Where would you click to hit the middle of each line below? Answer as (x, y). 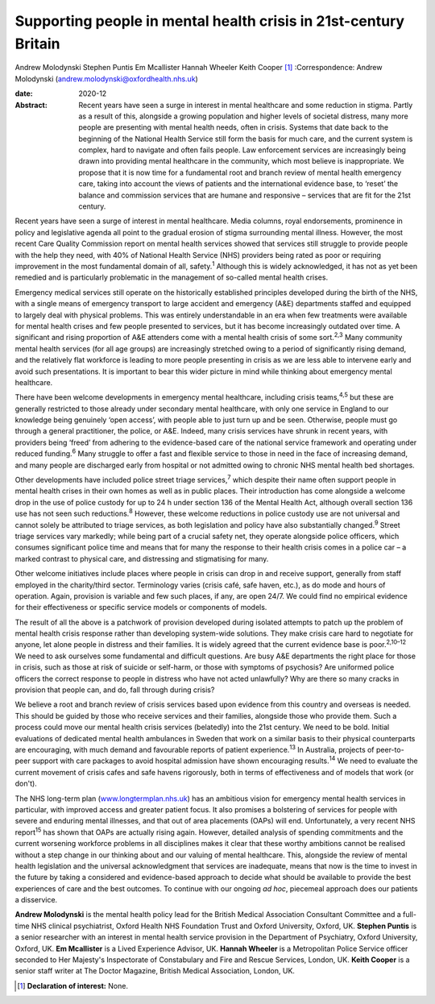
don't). (26, 784)
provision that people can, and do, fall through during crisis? (115, 690)
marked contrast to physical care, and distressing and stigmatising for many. (142, 558)
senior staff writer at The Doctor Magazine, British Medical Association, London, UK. (155, 971)
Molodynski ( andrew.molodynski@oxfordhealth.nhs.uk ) (107, 79)
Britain (37, 44)
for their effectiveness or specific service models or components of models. (141, 608)
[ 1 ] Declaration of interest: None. (73, 985)
